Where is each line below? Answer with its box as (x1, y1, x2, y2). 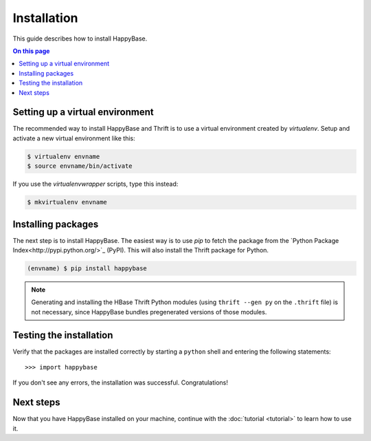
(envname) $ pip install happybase (27, 265, 147, 272)
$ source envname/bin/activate (27, 162, 133, 170)
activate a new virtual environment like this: (12, 134, 135, 142)
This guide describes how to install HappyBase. (12, 34, 148, 43)
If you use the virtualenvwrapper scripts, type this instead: (12, 180, 179, 189)
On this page (12, 47, 50, 55)
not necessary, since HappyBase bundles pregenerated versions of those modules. (31, 308, 267, 316)
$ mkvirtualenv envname (27, 198, 108, 206)
